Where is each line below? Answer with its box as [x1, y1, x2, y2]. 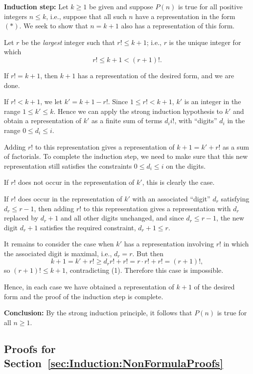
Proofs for [4, 341, 56, 356]
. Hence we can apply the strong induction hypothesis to [53, 106, 223, 116]
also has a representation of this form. [121, 21, 235, 31]
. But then [132, 248, 164, 258]
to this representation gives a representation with [83, 203, 231, 213]
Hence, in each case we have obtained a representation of [4, 282, 174, 292]
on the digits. [166, 160, 206, 171]
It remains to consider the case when [4, 239, 114, 249]
